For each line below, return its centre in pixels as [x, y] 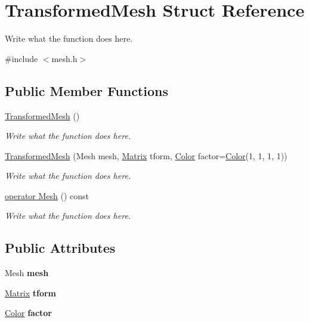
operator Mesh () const [47, 195]
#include [21, 58]
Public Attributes [60, 248]
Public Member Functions [86, 90]
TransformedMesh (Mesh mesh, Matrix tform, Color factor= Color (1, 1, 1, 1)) [146, 155]
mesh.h [64, 58]
